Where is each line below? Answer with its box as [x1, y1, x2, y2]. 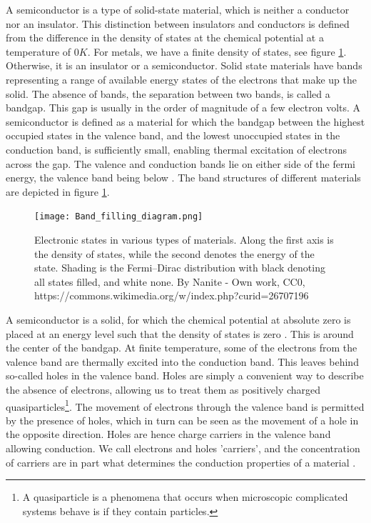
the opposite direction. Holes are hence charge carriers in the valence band [6, 427, 331, 442]
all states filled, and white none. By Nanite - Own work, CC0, [34, 274, 305, 289]
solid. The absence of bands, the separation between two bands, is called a [6, 86, 330, 101]
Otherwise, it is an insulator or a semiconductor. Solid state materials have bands [6, 58, 362, 73]
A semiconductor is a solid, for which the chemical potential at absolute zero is [6, 312, 351, 327]
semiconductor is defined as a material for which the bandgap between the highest [6, 114, 365, 129]
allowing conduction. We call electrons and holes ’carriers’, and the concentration [6, 440, 360, 455]
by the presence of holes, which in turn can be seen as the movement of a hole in [6, 412, 359, 427]
